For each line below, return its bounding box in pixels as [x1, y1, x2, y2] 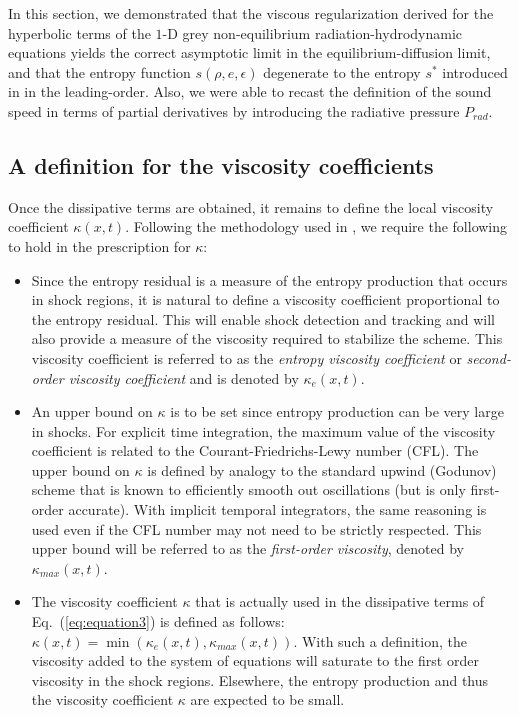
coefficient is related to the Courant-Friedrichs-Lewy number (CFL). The [31, 440, 479, 461]
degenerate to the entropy [263, 61, 421, 82]
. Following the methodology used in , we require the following [125, 216, 508, 237]
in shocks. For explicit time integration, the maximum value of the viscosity [31, 420, 496, 441]
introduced [442, 61, 508, 82]
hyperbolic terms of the [8, 22, 151, 43]
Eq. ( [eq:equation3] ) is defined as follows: [31, 611, 285, 632]
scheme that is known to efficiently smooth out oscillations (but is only [31, 479, 466, 500]
